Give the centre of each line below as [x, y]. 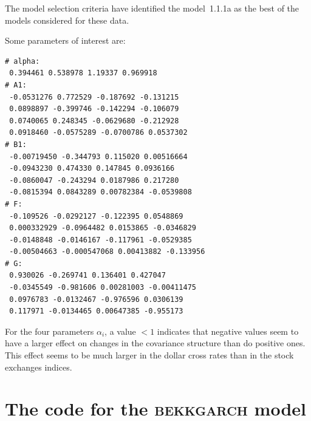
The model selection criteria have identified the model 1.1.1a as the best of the [152, 8]
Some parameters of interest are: [65, 40]
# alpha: [22, 61]
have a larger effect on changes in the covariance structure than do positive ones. [155, 343]
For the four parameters [50, 331]
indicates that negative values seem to [228, 331]
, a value [120, 331]
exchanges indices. [39, 367]
